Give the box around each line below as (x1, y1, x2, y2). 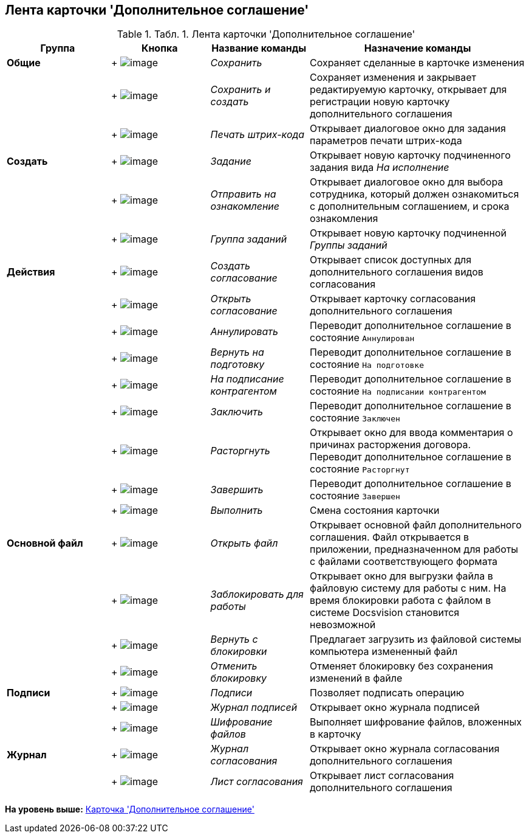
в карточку (310, 728, 361, 741)
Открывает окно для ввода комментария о (310, 426, 513, 439)
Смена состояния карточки (310, 504, 440, 517)
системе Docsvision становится (310, 606, 460, 619)
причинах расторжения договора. (310, 438, 471, 451)
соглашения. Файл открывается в (310, 531, 469, 544)
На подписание (210, 373, 284, 386)
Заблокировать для (210, 588, 304, 601)
